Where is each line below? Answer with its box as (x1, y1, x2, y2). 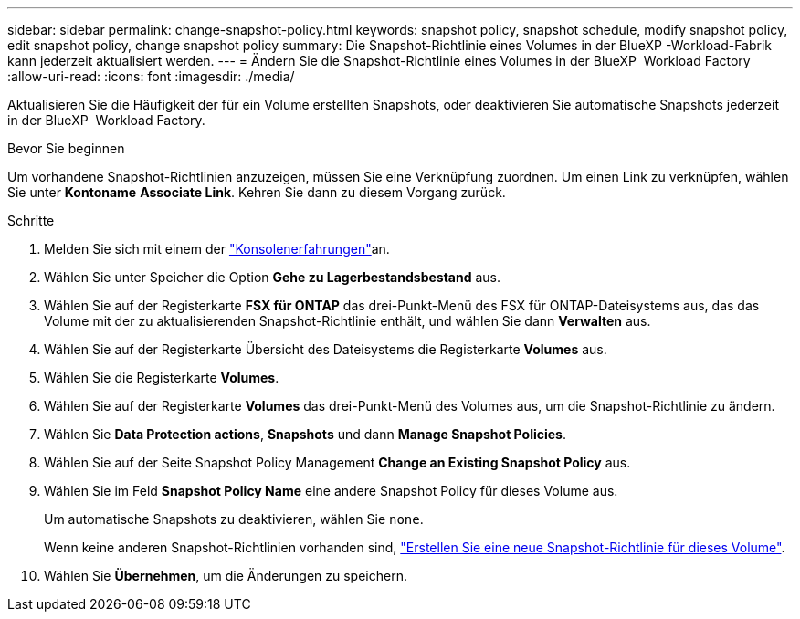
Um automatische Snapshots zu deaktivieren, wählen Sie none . (44, 511, 424, 527)
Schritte (7, 213, 55, 228)
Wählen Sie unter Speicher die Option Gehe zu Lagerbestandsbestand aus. (44, 269, 500, 285)
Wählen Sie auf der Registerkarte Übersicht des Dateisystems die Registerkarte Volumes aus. (44, 341, 607, 357)
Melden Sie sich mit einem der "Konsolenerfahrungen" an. (44, 241, 390, 257)
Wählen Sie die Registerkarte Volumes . (44, 370, 279, 385)
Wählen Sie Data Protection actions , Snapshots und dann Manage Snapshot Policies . (44, 426, 566, 442)
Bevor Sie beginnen (7, 141, 125, 156)
